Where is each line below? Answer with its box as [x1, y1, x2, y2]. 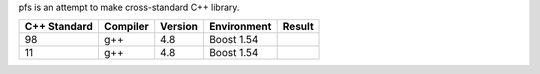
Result [282, 20, 314, 34]
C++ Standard [24, 20, 94, 34]
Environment [208, 20, 272, 34]
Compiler [103, 20, 149, 34]
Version [160, 20, 199, 34]
